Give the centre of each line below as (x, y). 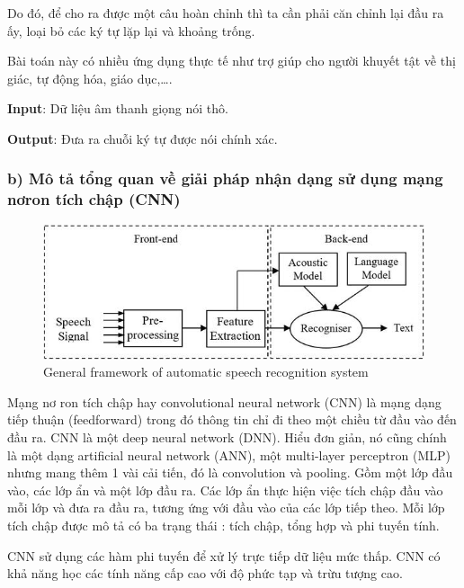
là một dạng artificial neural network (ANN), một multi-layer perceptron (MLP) (229, 454)
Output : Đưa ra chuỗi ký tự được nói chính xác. (143, 138)
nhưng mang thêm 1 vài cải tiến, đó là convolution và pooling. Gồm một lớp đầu (230, 472)
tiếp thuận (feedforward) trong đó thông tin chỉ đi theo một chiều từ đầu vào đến (232, 419)
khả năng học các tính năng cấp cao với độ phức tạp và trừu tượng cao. (205, 573)
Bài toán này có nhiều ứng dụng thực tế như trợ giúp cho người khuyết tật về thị (232, 61)
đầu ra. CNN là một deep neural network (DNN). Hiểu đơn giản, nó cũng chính (227, 437)
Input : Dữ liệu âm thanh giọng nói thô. (118, 108)
